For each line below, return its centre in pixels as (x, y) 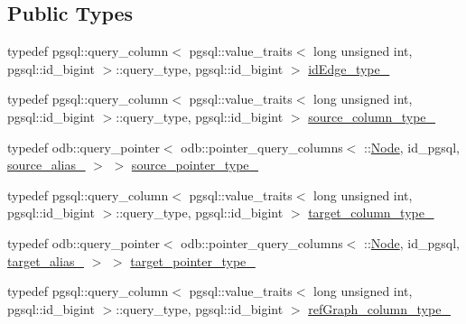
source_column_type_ (372, 116)
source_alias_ (47, 165)
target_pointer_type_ (193, 260)
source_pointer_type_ (195, 165)
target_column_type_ (371, 213)
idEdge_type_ (349, 68)
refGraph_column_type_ (379, 308)
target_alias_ (46, 260)
